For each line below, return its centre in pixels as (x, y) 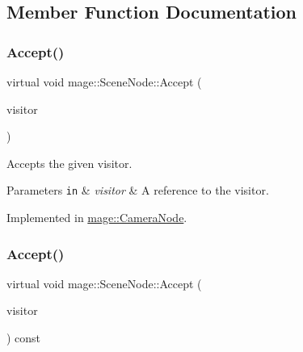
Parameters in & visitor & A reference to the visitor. (138, 190)
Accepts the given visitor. (69, 163)
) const (24, 338)
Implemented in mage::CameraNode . (97, 218)
